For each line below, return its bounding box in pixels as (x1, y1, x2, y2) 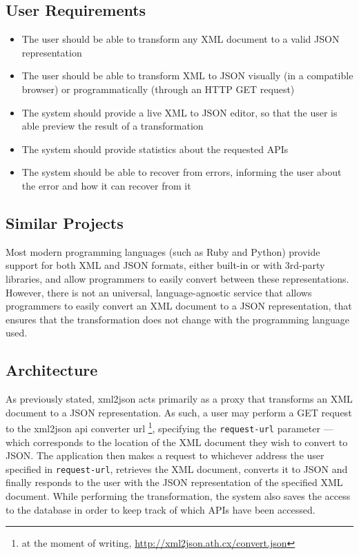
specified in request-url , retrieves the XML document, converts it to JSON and (6, 461, 348, 476)
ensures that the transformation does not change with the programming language (6, 312, 349, 326)
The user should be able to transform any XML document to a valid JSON (21, 32, 340, 46)
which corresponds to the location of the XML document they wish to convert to (6, 434, 348, 449)
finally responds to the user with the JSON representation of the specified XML (6, 475, 343, 490)
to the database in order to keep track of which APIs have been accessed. (6, 502, 316, 516)
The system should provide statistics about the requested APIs (21, 141, 289, 156)
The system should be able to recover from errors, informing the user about (21, 165, 342, 179)
